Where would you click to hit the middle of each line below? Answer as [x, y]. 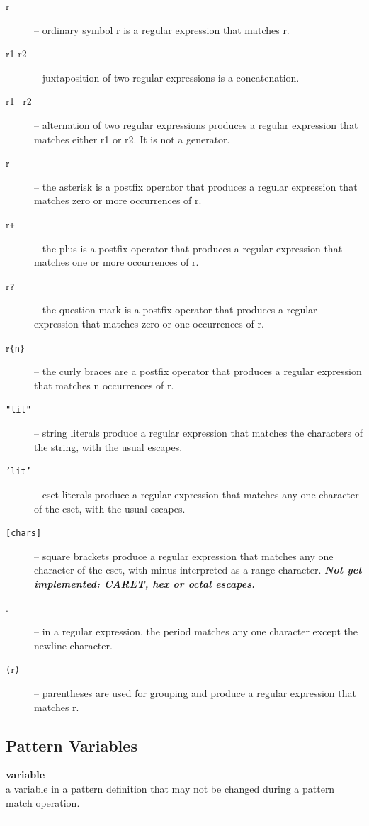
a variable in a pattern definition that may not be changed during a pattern [170, 789]
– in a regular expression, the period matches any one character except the [196, 631]
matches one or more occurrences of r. [117, 262]
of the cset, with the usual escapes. [110, 508]
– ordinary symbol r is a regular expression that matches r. [162, 29]
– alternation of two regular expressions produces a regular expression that [196, 124]
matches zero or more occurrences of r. [118, 200]
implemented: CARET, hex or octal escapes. [145, 584]
